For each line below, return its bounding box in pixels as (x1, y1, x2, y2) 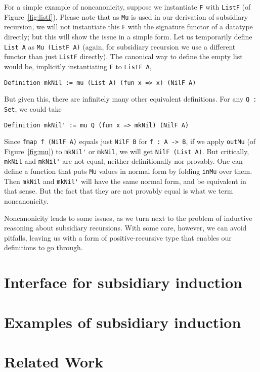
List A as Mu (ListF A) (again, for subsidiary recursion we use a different (4, 41, 236, 52)
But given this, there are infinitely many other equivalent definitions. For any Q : (4, 94, 257, 104)
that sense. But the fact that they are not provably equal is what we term (4, 185, 233, 196)
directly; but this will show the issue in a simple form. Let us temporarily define (4, 31, 252, 41)
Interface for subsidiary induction (4, 272, 242, 293)
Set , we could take (4, 103, 62, 114)
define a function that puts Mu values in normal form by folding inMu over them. (4, 166, 252, 176)
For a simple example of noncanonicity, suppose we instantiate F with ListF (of (4, 2, 251, 12)
